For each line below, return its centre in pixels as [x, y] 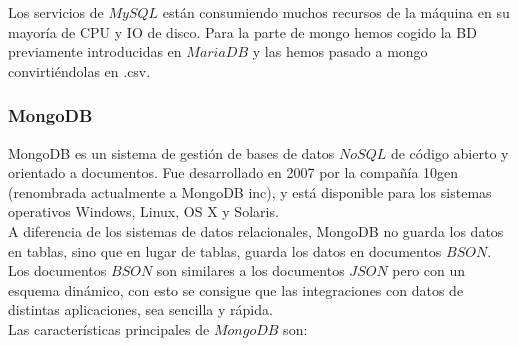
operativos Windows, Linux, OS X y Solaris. [143, 211]
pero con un [429, 270]
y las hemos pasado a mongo [340, 51]
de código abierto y [449, 152]
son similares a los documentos [250, 270]
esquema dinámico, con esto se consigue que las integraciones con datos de [236, 289]
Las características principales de [109, 328]
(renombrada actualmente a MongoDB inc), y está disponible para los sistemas [250, 191]
